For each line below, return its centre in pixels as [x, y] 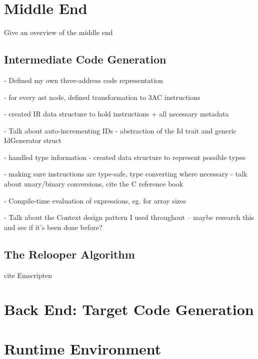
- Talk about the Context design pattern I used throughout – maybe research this [129, 217]
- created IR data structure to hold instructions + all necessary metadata [116, 114]
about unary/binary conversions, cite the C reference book [94, 184]
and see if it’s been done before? [53, 227]
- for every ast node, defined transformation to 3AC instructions [102, 97]
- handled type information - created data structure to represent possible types [125, 157]
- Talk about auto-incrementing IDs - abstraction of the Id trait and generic [120, 130]
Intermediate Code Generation [85, 59]
